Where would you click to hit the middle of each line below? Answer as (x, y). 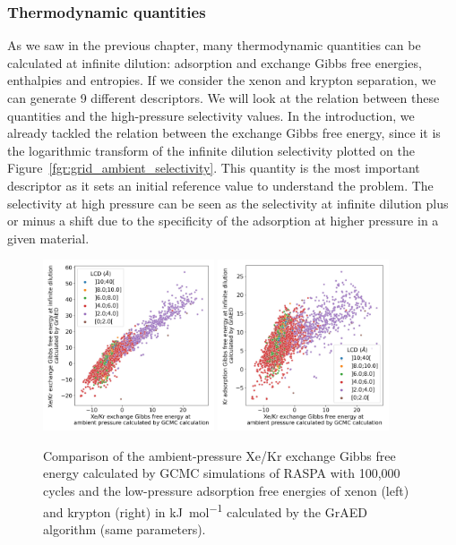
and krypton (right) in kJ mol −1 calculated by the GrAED (205, 510)
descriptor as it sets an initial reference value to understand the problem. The (220, 185)
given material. (48, 238)
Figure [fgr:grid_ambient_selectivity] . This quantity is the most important (214, 168)
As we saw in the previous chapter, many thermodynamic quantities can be (214, 45)
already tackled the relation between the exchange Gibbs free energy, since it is (224, 133)
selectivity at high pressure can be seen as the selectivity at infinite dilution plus (228, 203)
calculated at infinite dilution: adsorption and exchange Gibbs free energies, (215, 62)
